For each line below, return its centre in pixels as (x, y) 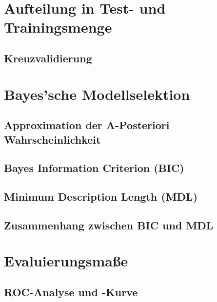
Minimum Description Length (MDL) (101, 197)
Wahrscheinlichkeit (52, 139)
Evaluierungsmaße (66, 261)
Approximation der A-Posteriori (87, 125)
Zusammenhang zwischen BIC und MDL (109, 225)
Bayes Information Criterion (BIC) (94, 168)
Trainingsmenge (58, 27)
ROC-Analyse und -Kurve (71, 292)
